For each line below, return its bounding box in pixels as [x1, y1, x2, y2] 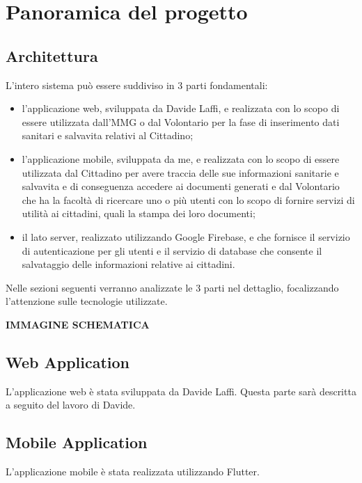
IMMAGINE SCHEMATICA [6, 317, 150, 331]
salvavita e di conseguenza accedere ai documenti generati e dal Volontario [22, 179, 340, 193]
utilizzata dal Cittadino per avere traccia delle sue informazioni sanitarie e [22, 165, 339, 180]
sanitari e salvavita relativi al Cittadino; [22, 128, 194, 143]
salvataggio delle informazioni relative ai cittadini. [22, 257, 235, 271]
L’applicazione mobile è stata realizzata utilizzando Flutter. [6, 464, 260, 479]
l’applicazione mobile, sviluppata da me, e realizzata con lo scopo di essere [22, 151, 340, 166]
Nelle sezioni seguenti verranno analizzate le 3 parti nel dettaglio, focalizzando [6, 280, 339, 294]
